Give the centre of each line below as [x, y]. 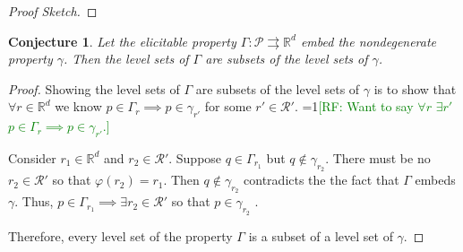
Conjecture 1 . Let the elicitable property [122, 41]
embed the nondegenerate [369, 41]
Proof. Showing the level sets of [94, 88]
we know [78, 106]
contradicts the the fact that [322, 180]
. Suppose [195, 157]
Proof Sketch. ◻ [53, 11]
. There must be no [378, 157]
